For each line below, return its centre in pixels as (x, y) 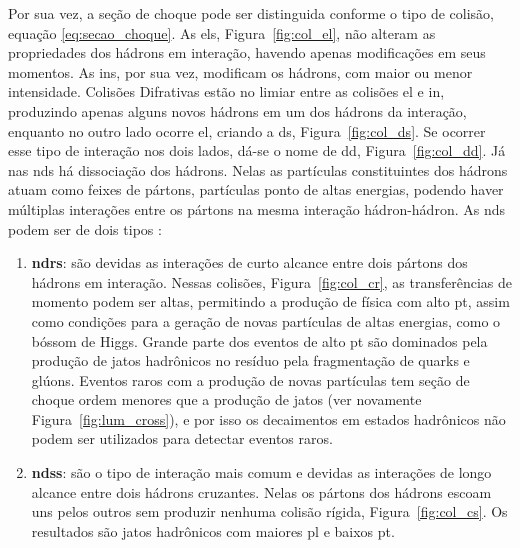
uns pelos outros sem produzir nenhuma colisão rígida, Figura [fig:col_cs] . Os (269, 511)
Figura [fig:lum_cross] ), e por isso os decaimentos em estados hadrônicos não (268, 418)
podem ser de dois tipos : (85, 228)
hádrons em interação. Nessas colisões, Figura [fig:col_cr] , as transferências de (272, 281)
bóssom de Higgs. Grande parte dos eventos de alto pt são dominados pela (259, 340)
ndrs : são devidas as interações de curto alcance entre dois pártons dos (249, 262)
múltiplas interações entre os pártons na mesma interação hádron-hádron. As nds (256, 208)
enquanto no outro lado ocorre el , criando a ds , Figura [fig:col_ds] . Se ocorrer (247, 130)
